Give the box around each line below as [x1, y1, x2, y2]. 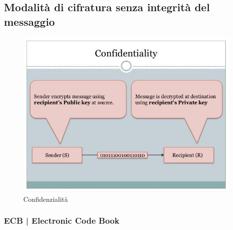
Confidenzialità [23, 194, 68, 204]
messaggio [4, 14, 55, 29]
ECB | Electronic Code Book [4, 214, 119, 227]
